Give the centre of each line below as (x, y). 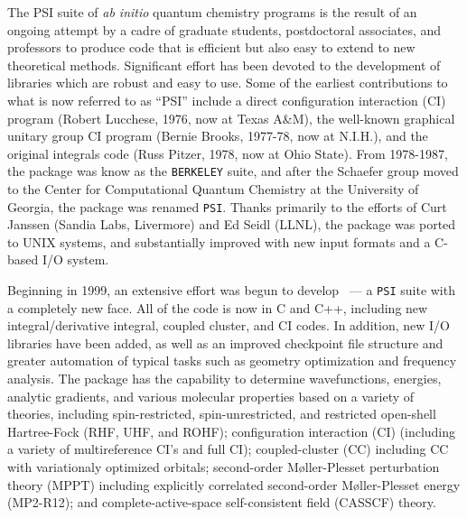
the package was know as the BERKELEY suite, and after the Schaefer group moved (233, 171)
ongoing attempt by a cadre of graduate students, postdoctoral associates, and (224, 29)
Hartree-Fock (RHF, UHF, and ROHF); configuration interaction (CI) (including (232, 431)
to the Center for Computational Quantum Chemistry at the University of (213, 189)
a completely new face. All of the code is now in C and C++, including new (218, 307)
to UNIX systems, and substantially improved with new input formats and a (219, 241)
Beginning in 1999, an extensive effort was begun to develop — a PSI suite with (231, 290)
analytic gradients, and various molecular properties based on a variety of (211, 396)
